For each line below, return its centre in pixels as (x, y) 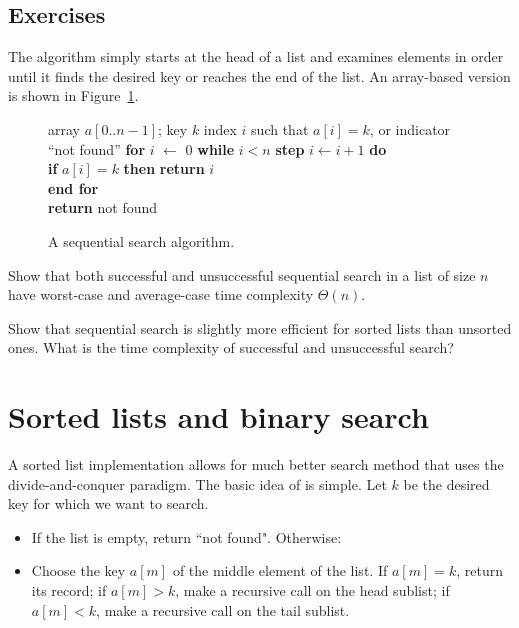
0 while (210, 148)
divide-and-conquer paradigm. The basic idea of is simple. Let (197, 483)
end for (73, 187)
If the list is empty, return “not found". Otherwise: (186, 536)
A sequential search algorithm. (141, 240)
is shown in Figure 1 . (73, 95)
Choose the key (78, 570)
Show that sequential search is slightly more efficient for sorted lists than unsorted (260, 327)
